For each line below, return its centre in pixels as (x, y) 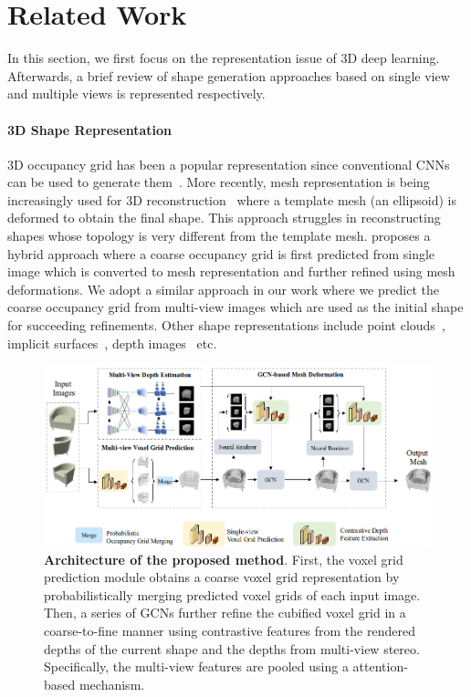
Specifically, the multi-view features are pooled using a (196, 666)
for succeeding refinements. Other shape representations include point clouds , (226, 325)
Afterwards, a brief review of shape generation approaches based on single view (229, 75)
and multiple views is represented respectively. (136, 94)
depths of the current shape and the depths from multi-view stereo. (232, 648)
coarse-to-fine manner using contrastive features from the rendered (230, 631)
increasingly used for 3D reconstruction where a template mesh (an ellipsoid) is (232, 199)
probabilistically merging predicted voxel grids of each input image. (232, 594)
